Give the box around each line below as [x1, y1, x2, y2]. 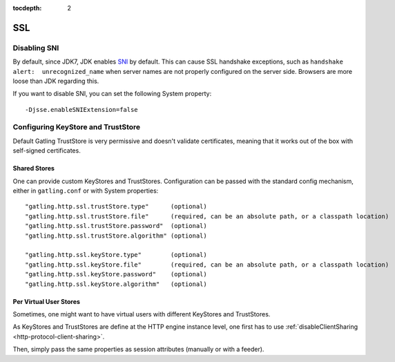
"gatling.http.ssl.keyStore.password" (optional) [25, 270, 207, 278]
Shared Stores [12, 164, 55, 173]
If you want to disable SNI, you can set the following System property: [12, 90, 212, 98]
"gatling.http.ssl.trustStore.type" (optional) [25, 202, 207, 211]
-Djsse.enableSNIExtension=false [25, 106, 138, 113]
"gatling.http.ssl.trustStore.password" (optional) [25, 222, 207, 230]
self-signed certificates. [12, 146, 81, 155]
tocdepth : [12, 4, 42, 12]
